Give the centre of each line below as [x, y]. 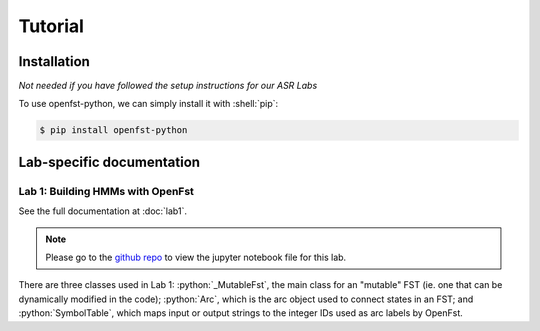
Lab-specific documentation [109, 161]
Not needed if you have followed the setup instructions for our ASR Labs [168, 86]
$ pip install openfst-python [113, 130]
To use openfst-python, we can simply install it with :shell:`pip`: [148, 104]
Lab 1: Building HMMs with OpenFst [106, 191]
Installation [54, 61]
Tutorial [51, 26]
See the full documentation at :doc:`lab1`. [102, 211]
